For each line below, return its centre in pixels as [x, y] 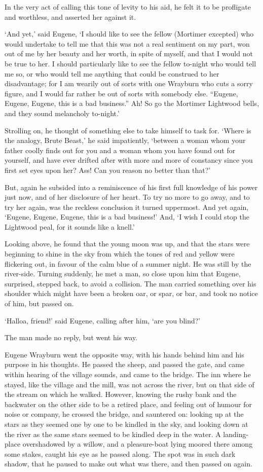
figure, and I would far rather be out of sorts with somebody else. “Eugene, [121, 93]
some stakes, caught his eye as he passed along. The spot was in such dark [120, 453]
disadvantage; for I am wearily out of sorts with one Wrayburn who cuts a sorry [129, 83]
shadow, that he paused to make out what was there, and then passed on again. [128, 464]
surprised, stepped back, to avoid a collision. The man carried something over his [130, 283]
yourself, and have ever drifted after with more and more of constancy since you [129, 160]
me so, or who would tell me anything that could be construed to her [112, 73]
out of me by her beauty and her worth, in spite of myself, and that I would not [129, 53]
